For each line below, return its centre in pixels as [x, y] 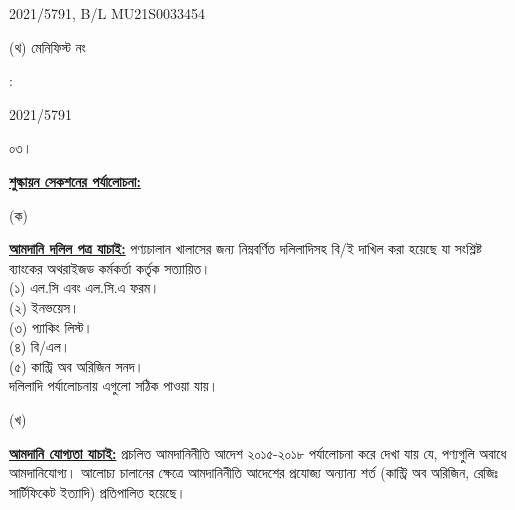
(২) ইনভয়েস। [44, 306]
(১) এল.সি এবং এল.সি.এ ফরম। [84, 287]
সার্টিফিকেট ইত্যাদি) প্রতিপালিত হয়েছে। [97, 491]
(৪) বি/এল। [40, 346]
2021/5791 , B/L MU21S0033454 [107, 13]
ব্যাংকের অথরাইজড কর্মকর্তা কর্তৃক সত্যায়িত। [110, 267]
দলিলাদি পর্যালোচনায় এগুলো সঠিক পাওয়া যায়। [114, 385]
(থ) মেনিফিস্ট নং [47, 46]
